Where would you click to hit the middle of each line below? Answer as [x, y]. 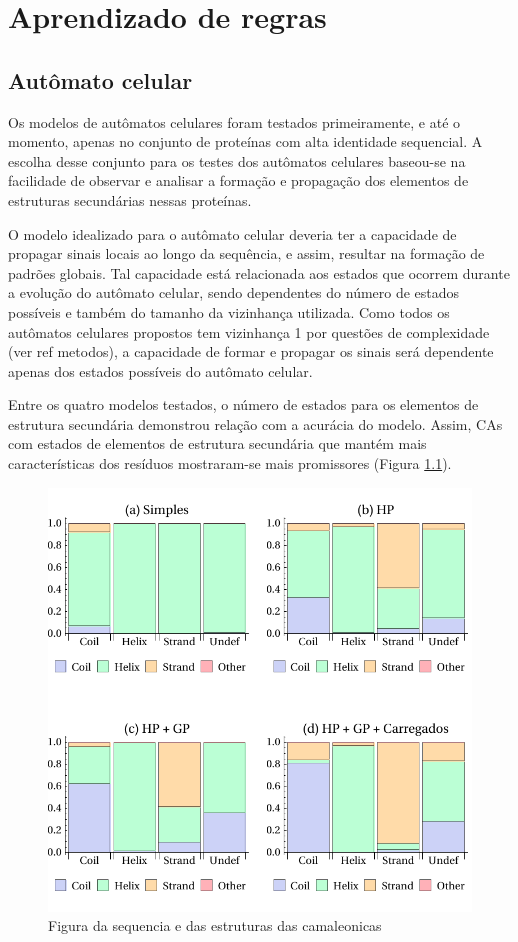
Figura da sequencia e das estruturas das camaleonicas [215, 925]
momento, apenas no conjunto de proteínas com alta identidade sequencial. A [245, 141]
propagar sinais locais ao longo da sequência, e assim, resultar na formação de [246, 253]
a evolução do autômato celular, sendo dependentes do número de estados [234, 292]
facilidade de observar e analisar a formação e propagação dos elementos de [238, 180]
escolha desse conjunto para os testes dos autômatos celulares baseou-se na [237, 160]
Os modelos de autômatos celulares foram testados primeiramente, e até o [234, 121]
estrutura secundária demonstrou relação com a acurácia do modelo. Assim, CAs [255, 423]
